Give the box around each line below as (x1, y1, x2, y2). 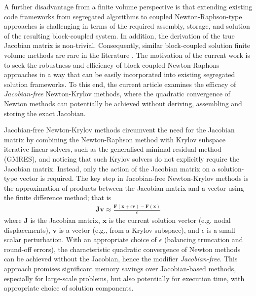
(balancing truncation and (164, 234, 243, 245)
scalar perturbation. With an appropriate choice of (4, 234, 157, 245)
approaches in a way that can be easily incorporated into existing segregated (4, 69, 235, 80)
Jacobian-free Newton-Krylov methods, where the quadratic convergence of (4, 88, 230, 99)
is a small (206, 224, 235, 235)
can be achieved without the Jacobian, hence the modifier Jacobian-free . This (4, 254, 238, 264)
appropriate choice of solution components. (4, 283, 134, 293)
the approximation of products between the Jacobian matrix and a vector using (4, 182, 244, 193)
